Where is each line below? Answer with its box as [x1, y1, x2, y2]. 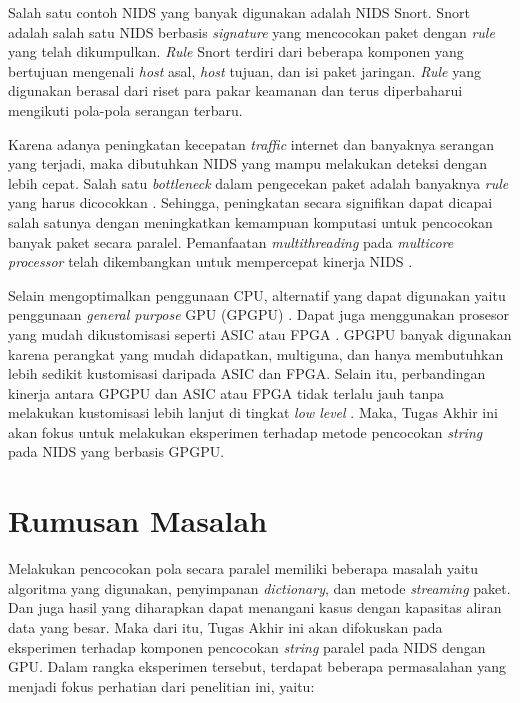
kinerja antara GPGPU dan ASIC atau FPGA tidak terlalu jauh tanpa [8, 382, 445, 403]
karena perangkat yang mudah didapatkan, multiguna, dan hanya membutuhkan [8, 343, 504, 364]
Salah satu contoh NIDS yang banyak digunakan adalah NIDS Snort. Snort [8, 2, 470, 22]
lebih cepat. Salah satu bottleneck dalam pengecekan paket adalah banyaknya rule [8, 172, 509, 193]
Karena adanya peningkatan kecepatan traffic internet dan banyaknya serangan [8, 133, 494, 154]
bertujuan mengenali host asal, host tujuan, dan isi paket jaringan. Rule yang [8, 60, 481, 81]
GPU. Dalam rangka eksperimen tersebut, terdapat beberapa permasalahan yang [8, 656, 506, 677]
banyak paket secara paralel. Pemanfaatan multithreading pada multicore [8, 231, 454, 252]
